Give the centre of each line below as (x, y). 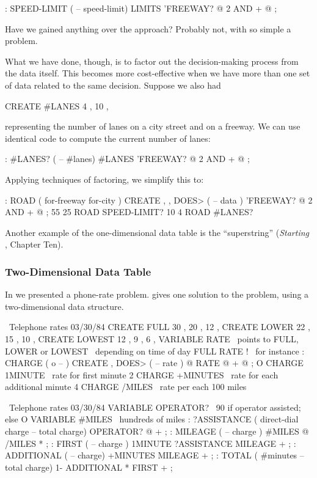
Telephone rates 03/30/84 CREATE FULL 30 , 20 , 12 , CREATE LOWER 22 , (159, 327)
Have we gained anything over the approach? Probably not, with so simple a (148, 28)
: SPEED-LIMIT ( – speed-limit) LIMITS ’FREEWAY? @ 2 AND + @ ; (141, 8)
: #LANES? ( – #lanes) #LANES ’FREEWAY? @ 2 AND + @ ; (127, 159)
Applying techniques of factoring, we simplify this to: (104, 179)
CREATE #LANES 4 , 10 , (57, 105)
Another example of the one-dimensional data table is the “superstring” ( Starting (157, 232)
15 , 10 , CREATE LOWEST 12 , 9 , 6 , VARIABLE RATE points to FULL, (152, 338)
